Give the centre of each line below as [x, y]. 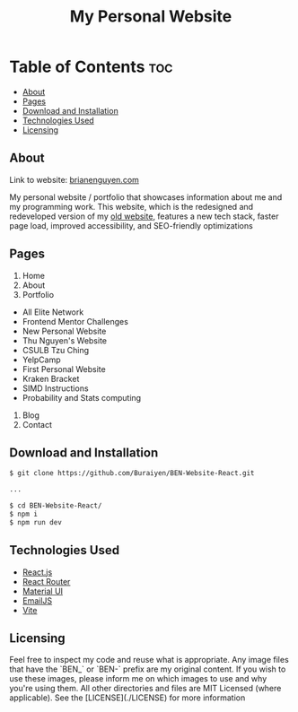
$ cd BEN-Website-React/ [56, 506]
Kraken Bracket [51, 378]
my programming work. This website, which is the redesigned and [131, 206]
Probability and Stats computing [82, 397]
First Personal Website [64, 369]
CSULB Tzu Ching [56, 350]
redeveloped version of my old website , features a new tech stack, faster [144, 216]
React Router [46, 581]
